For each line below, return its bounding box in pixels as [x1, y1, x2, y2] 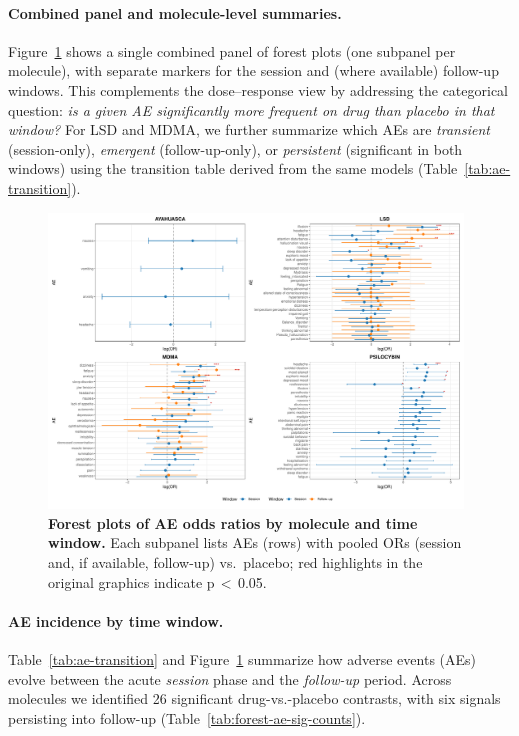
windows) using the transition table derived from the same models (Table [8, 158, 458, 179]
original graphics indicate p [48, 571, 215, 592]
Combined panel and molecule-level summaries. [8, 2, 342, 23]
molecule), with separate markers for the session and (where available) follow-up [8, 60, 499, 81]
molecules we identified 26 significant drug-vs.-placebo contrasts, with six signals [8, 688, 501, 709]
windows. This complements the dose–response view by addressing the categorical [8, 79, 509, 100]
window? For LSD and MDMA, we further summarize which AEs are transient [8, 119, 490, 140]
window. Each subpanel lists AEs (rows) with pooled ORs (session [48, 532, 462, 553]
